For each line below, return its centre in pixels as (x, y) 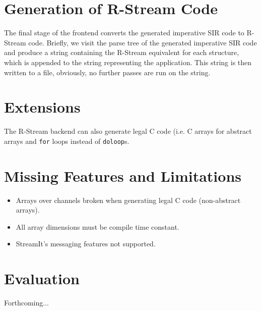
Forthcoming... (26, 303)
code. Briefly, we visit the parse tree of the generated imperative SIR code (143, 42)
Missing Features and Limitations (123, 175)
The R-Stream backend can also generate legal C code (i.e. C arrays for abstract (128, 131)
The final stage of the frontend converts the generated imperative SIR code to (124, 33)
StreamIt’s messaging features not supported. (86, 244)
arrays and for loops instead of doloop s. (67, 141)
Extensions (42, 107)
